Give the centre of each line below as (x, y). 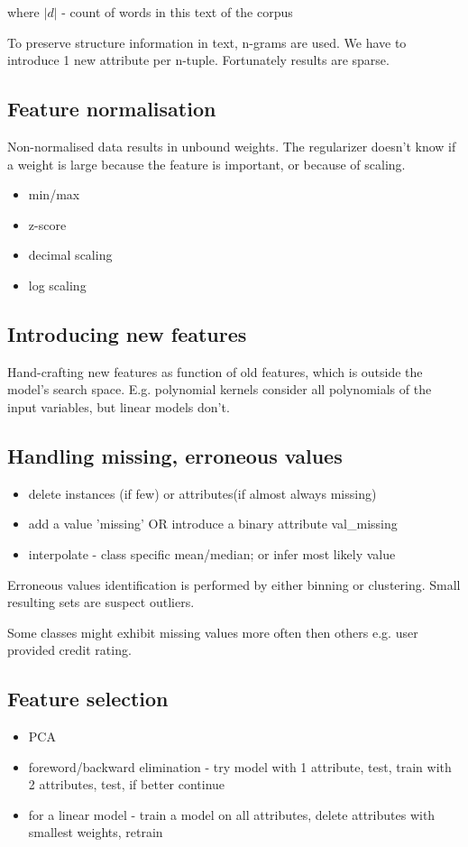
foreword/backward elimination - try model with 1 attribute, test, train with (240, 766)
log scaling (57, 285)
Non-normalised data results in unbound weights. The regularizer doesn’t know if (232, 146)
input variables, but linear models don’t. (119, 406)
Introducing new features (127, 333)
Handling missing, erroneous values (175, 455)
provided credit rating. (69, 650)
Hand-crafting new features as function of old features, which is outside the (215, 371)
